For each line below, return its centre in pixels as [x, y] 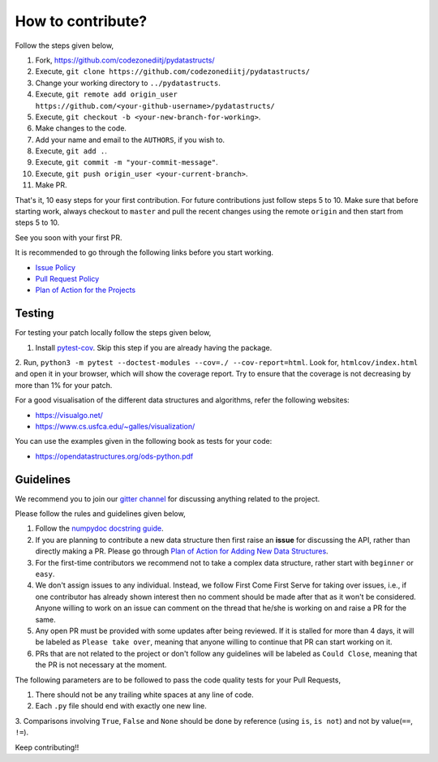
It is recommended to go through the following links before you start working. [144, 252]
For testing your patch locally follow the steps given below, [113, 333]
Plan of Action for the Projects [86, 290]
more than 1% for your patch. [64, 385]
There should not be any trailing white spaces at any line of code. [145, 695]
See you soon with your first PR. [69, 237]
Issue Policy [56, 267]
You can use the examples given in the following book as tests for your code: [144, 441]
